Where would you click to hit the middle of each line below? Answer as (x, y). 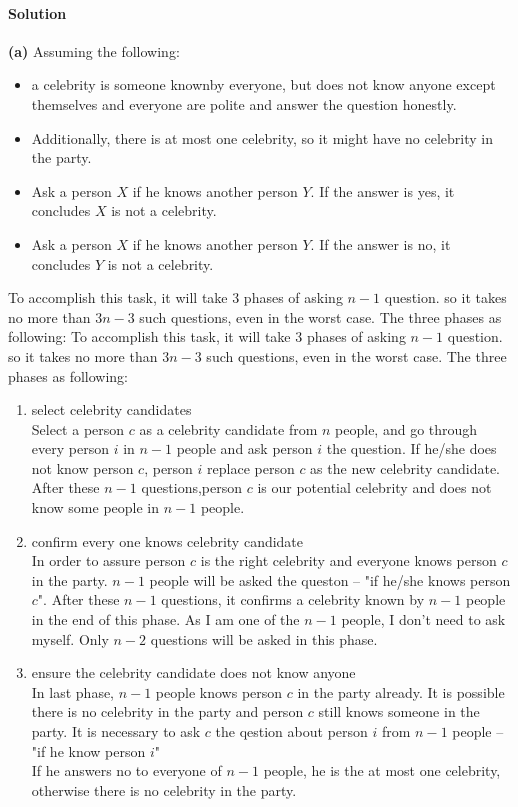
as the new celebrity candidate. (405, 467)
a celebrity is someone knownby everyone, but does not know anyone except (263, 84)
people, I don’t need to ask (423, 619)
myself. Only (70, 638)
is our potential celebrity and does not (374, 487)
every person (70, 448)
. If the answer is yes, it (382, 190)
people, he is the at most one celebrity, (382, 770)
